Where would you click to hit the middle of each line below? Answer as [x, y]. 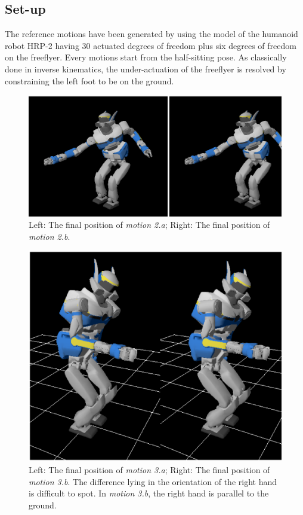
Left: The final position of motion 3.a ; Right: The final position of [149, 469]
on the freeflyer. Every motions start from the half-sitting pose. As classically [146, 57]
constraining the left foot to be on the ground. [89, 80]
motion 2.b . [50, 236]
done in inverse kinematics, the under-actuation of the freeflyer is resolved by [146, 68]
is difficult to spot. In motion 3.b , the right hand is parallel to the [149, 493]
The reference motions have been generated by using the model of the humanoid [151, 34]
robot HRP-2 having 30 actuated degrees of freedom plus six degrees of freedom [151, 45]
